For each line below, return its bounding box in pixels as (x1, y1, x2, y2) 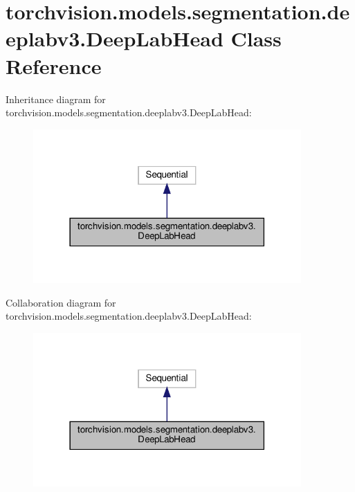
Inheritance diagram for (6, 91, 106, 106)
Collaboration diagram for (6, 295, 116, 309)
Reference (6, 51, 102, 80)
